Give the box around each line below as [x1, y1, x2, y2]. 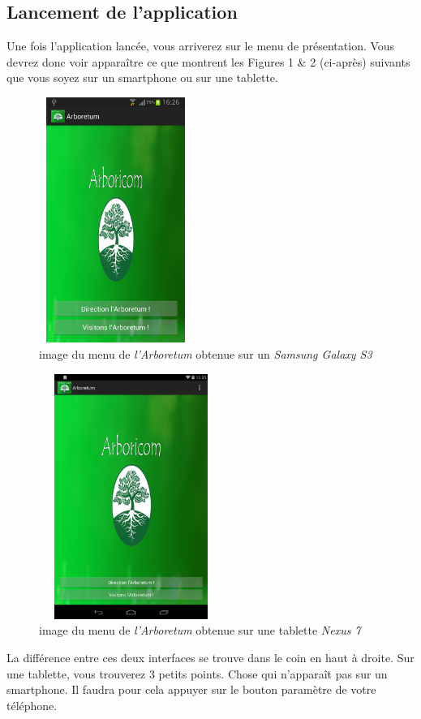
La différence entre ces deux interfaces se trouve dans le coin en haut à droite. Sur [6, 649, 415, 666]
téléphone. [6, 696, 58, 713]
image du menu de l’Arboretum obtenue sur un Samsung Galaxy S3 [39, 345, 372, 362]
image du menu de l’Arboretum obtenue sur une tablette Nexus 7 [39, 622, 361, 639]
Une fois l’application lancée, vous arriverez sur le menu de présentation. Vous [6, 37, 395, 54]
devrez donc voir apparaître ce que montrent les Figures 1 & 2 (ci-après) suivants [6, 53, 410, 70]
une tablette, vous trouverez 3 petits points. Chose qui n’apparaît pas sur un [6, 665, 388, 682]
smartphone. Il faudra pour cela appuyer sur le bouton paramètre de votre [6, 681, 376, 698]
